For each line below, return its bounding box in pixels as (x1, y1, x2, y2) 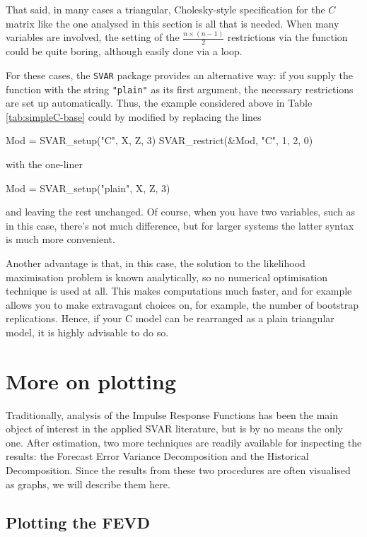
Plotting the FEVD (6, 511, 151, 533)
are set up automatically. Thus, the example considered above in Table (6, 95, 313, 110)
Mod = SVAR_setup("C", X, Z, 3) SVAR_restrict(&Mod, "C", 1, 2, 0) (6, 133, 313, 148)
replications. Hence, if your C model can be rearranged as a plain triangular (6, 311, 334, 326)
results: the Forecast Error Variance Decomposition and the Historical (6, 449, 309, 464)
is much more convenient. (6, 232, 115, 247)
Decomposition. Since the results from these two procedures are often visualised (6, 463, 351, 478)
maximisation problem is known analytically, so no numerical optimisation (6, 269, 328, 284)
